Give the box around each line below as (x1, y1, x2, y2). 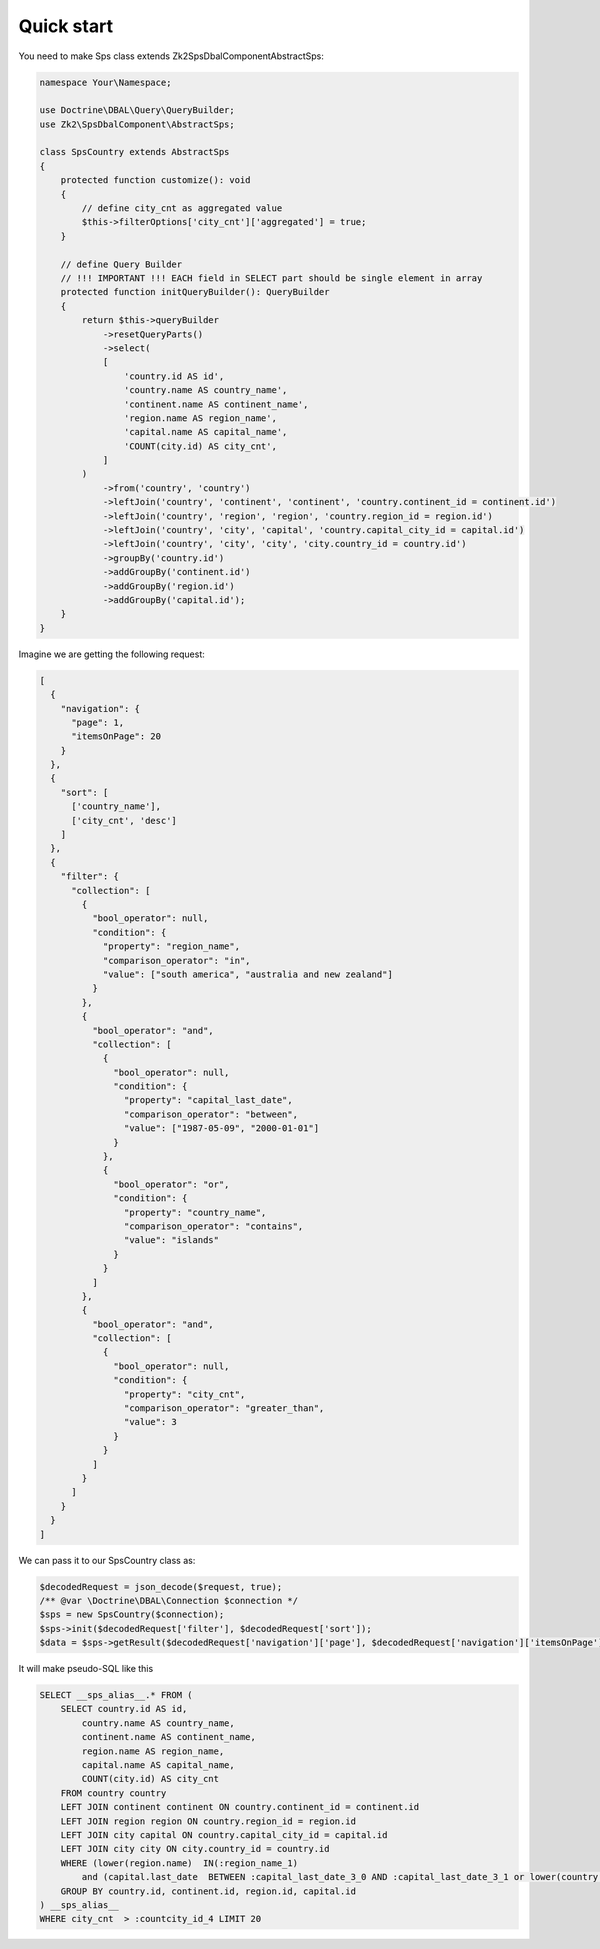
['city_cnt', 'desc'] (71, 815, 177, 826)
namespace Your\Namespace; (39, 76, 172, 88)
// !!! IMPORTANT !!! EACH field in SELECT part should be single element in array (60, 273, 483, 284)
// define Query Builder (60, 258, 183, 270)
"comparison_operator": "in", (102, 955, 251, 966)
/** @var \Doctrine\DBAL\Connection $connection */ (39, 1595, 299, 1606)
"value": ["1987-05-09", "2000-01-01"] (123, 1123, 320, 1134)
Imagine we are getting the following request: (18, 648, 205, 660)
